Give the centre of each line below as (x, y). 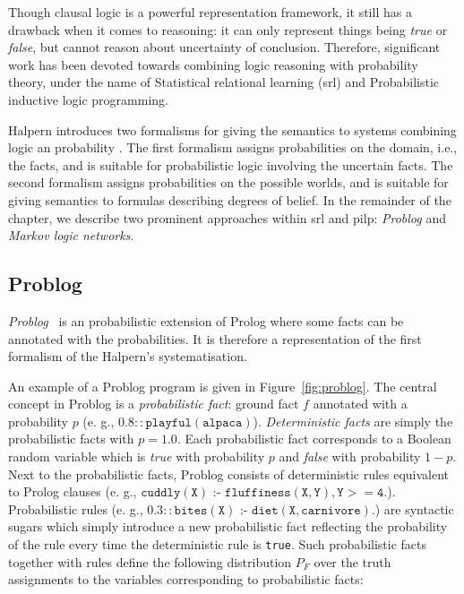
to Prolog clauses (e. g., (73, 491)
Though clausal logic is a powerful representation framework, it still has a (210, 12)
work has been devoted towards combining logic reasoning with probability (213, 64)
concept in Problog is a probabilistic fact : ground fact (154, 404)
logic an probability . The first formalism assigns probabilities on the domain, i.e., (233, 147)
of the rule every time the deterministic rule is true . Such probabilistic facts (218, 544)
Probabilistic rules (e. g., (76, 508)
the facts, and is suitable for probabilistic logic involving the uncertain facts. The (231, 164)
